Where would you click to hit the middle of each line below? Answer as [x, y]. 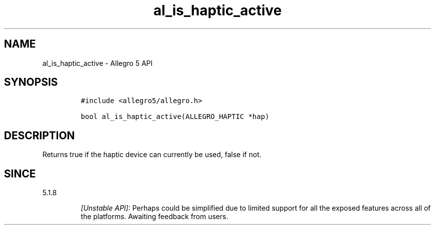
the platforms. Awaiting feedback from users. [154, 217]
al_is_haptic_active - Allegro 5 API [98, 63]
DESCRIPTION [39, 135]
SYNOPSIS [31, 82]
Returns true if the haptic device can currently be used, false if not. [152, 155]
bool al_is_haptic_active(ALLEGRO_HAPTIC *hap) [175, 117]
